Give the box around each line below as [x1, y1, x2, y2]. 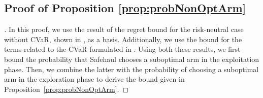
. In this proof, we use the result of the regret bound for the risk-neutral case [4, 24, 244, 35]
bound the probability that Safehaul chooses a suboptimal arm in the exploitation [4, 53, 259, 64]
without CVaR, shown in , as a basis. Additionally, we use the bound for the [4, 34, 242, 44]
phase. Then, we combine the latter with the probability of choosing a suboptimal [4, 63, 259, 74]
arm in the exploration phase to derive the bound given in [4, 74, 185, 84]
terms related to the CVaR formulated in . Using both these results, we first [4, 44, 241, 54]
